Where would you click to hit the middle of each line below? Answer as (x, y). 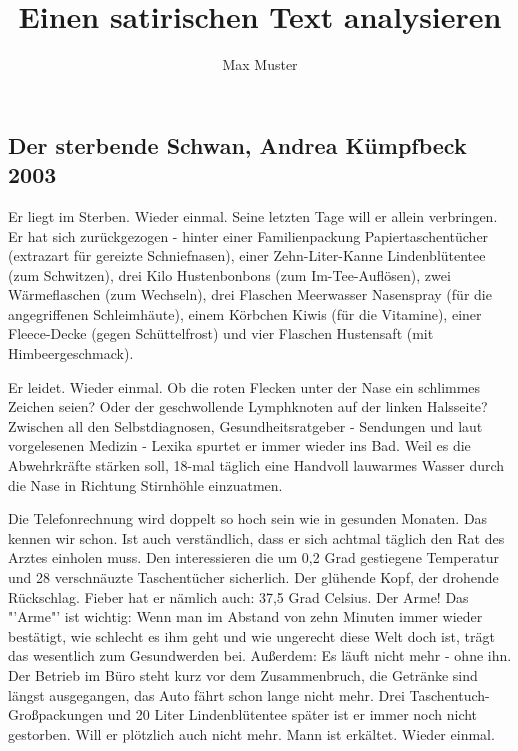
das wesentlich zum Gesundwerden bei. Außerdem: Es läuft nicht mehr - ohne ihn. (260, 655)
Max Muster (260, 64)
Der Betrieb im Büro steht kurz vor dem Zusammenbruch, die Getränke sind (243, 674)
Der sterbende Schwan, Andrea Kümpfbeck (237, 144)
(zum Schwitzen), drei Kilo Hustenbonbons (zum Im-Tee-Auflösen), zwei (229, 274)
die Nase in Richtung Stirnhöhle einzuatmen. (145, 484)
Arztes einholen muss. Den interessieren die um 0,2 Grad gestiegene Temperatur (253, 557)
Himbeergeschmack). (71, 353)
